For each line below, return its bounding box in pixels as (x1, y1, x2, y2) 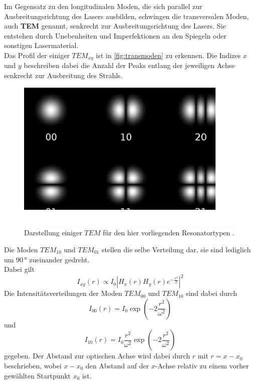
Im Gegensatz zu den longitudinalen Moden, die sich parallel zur (4, 1, 202, 11)
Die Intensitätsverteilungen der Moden (4, 288, 122, 298)
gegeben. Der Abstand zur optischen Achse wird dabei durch (4, 350, 190, 361)
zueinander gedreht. (29, 254, 90, 264)
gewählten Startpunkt (4, 370, 71, 380)
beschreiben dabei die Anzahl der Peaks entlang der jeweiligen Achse (24, 60, 235, 71)
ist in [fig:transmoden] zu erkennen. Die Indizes (96, 50, 241, 60)
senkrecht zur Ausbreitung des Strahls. (4, 70, 123, 81)
